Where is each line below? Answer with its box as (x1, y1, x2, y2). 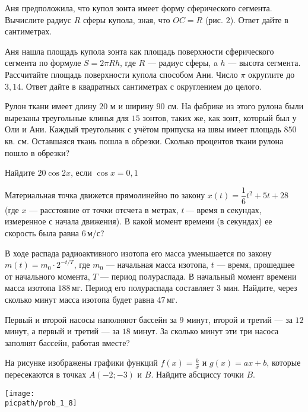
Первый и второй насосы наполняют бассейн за (5, 313, 177, 325)
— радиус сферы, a (147, 56, 218, 69)
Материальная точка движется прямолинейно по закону (5, 189, 205, 201)
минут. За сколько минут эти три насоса (133, 325, 279, 337)
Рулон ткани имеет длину (5, 100, 97, 112)
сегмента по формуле (5, 56, 81, 69)
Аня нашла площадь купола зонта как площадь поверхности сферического (5, 45, 274, 57)
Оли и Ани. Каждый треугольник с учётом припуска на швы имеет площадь (5, 123, 281, 135)
